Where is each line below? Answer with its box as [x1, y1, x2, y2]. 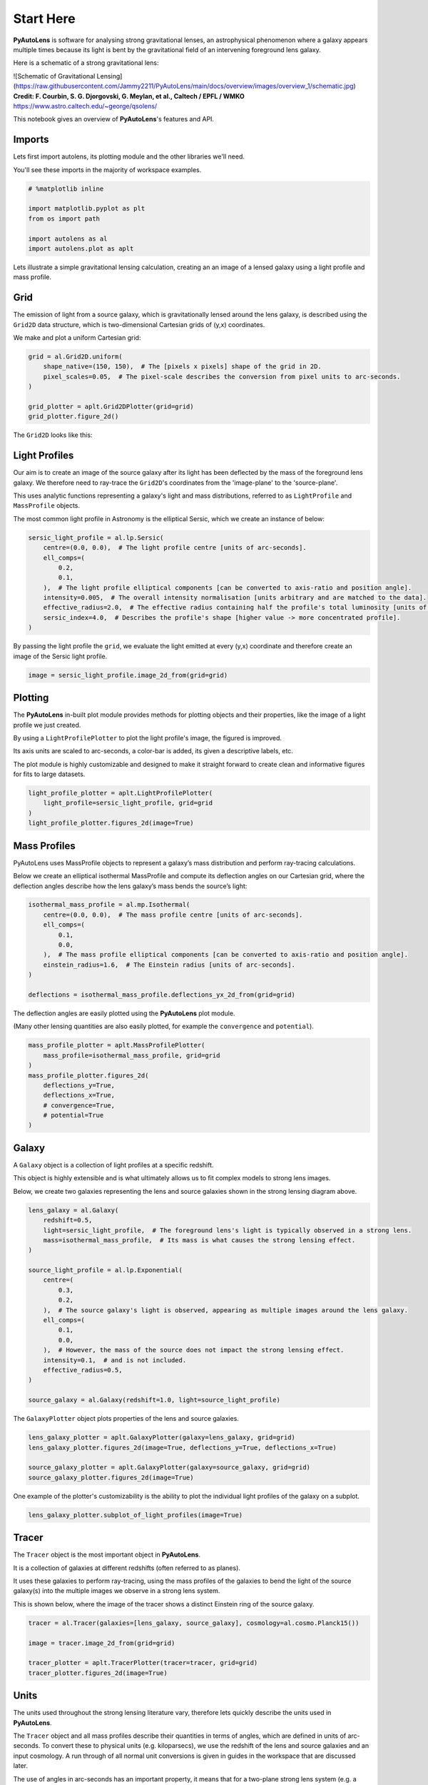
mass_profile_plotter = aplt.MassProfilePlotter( [28, 1041, 205, 1050]
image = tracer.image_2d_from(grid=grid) [28, 1639, 175, 1647]
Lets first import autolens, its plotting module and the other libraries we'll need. [13, 152, 245, 161]
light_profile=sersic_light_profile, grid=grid [43, 799, 213, 807]
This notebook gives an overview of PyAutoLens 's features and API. [13, 115, 214, 124]
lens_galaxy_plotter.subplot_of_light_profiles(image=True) [28, 1511, 243, 1519]
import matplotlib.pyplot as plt [28, 204, 146, 213]
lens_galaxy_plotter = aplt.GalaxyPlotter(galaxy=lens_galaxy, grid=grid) [28, 1434, 296, 1442]
